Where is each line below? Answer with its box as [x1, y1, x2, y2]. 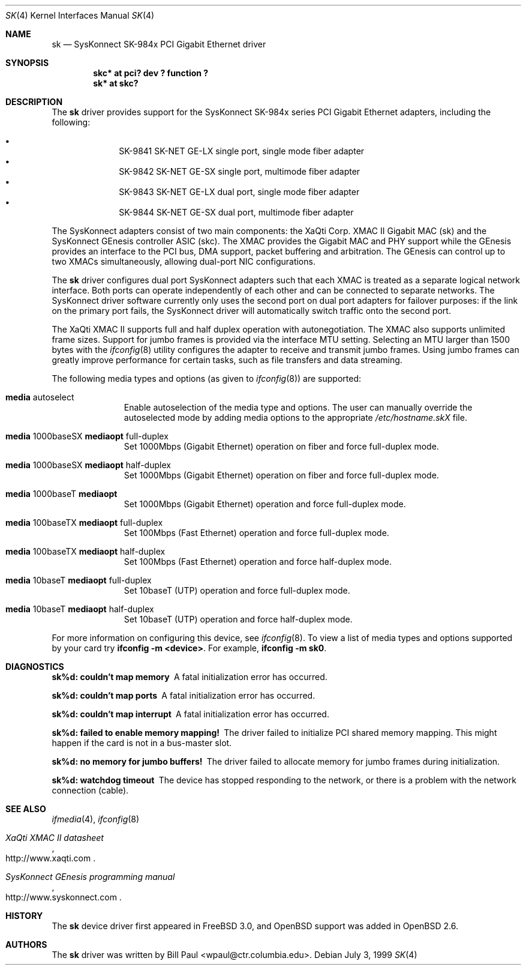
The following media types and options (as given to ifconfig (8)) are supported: [52, 373, 362, 384]
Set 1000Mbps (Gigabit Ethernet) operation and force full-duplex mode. [124, 499, 406, 509]
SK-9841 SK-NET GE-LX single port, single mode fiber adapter [119, 146, 365, 156]
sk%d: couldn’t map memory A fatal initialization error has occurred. [52, 672, 327, 682]
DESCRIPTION [5, 97, 63, 107]
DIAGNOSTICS [5, 661, 64, 672]
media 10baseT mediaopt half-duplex [5, 604, 154, 614]
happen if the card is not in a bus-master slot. [52, 738, 232, 748]
